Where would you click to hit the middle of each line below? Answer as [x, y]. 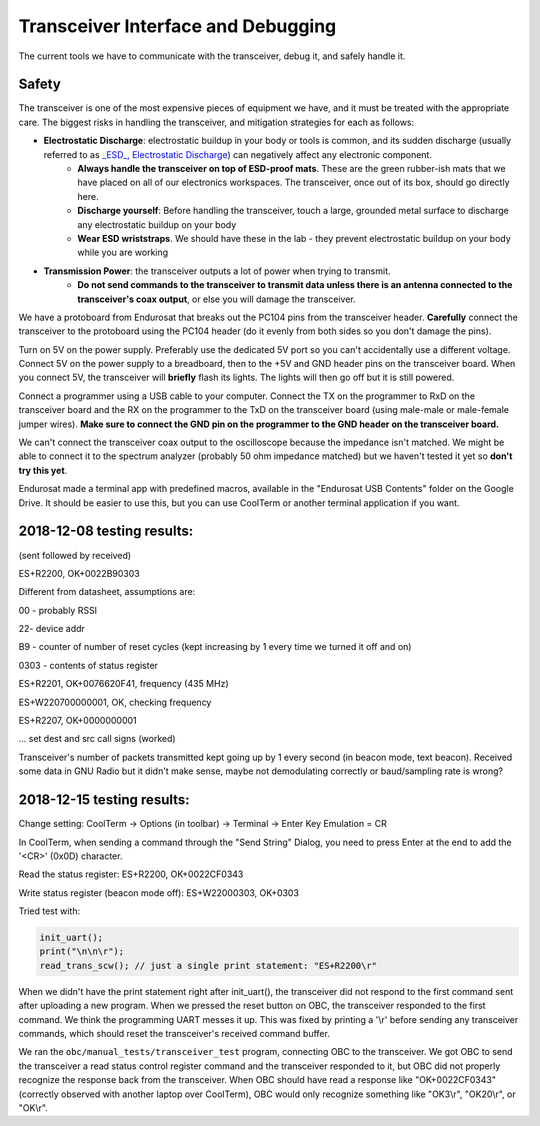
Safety [40, 84]
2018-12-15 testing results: [104, 800]
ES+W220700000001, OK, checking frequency [115, 702]
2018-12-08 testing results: [106, 531]
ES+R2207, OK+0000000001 [77, 721]
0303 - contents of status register [88, 665]
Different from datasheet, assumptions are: [107, 592]
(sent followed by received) [75, 555]
